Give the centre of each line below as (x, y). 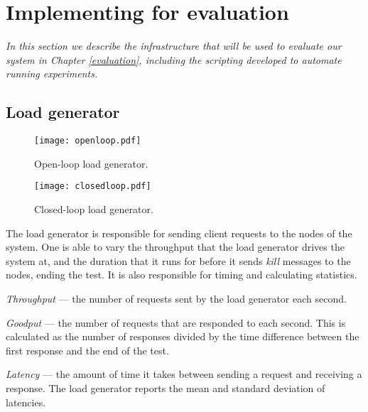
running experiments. (52, 74)
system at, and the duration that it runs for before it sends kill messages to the (178, 260)
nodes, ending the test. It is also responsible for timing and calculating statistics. (182, 275)
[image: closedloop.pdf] (93, 186)
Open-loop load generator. (91, 163)
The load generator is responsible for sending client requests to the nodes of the (179, 233)
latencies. (26, 402)
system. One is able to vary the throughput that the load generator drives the (175, 247)
